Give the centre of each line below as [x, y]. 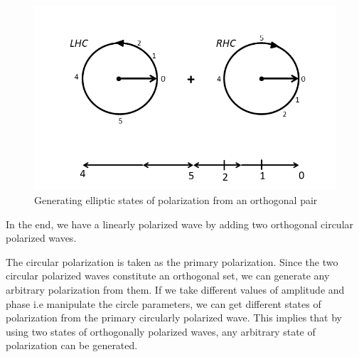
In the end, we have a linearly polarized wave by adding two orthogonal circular [180, 224]
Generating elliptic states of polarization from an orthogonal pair [176, 200]
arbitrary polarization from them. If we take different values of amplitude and [175, 289]
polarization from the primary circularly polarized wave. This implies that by [174, 318]
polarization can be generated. [72, 345]
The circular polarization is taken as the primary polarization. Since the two [172, 261]
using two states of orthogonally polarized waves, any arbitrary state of [161, 331]
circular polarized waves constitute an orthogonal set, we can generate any [168, 276]
